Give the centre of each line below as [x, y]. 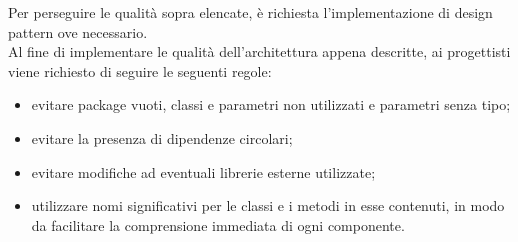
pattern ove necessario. [78, 31]
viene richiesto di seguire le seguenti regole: [140, 70]
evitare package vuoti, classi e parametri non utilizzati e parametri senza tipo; [271, 104]
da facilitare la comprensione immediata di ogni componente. [218, 224]
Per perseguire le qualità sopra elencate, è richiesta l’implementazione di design [250, 12]
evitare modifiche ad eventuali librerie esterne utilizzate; [203, 171]
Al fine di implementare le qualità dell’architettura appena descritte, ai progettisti [259, 51]
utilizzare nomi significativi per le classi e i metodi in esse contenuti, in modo [268, 205]
